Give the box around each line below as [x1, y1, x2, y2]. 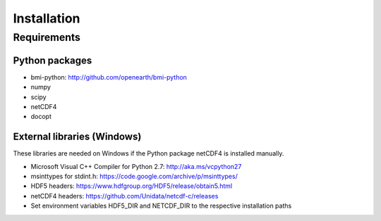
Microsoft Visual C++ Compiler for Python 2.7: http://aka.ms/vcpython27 [30, 162, 242, 170]
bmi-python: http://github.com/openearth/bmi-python [30, 72, 187, 81]
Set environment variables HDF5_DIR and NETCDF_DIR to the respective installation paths [30, 201, 292, 210]
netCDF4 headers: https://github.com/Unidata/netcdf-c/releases [30, 191, 219, 200]
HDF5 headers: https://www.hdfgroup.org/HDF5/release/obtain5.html [30, 182, 233, 190]
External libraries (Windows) [13, 131, 142, 143]
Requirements [13, 31, 81, 44]
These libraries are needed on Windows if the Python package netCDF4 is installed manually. [13, 149, 284, 158]
